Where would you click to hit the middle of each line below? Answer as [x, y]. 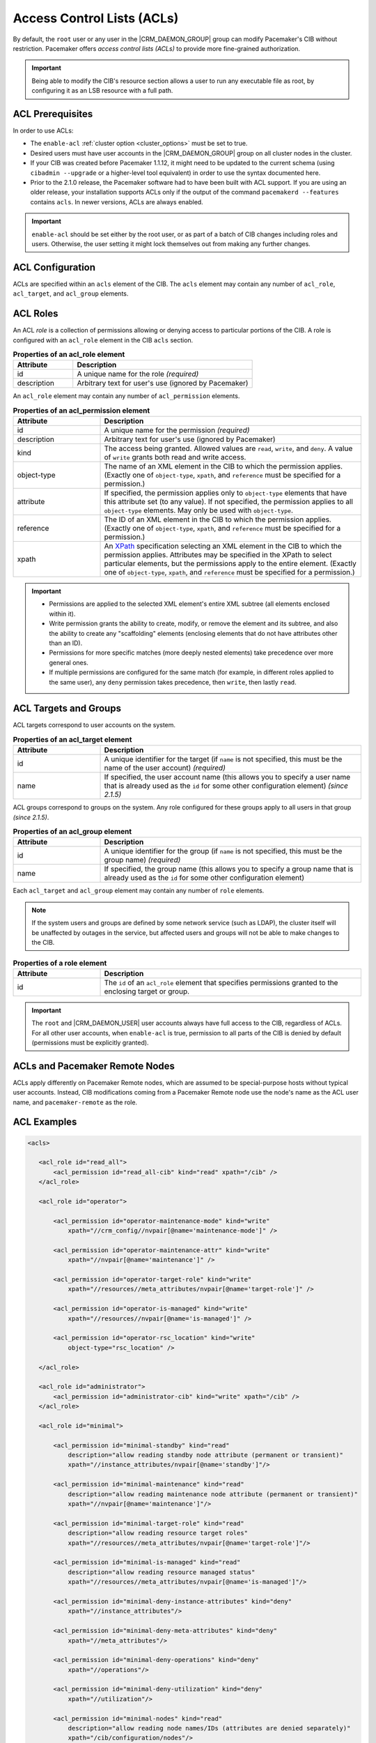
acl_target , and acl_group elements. [71, 294]
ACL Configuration [54, 267]
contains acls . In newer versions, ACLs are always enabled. [117, 201]
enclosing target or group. [147, 991]
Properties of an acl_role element [69, 354]
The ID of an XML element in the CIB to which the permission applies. [218, 519]
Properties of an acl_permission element [81, 410]
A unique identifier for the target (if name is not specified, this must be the [223, 759]
